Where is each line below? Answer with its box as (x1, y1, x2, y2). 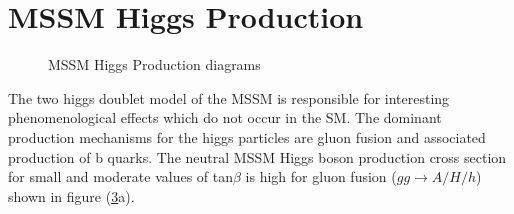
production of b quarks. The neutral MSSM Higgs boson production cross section (8, 146, 507, 167)
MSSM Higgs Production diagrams (48, 54, 261, 75)
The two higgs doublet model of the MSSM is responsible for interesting (8, 87, 450, 108)
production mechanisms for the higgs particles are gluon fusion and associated (8, 126, 486, 147)
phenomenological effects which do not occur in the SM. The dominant (8, 107, 442, 128)
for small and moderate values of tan (8, 166, 234, 187)
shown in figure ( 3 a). (8, 185, 135, 206)
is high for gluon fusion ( (245, 166, 397, 187)
